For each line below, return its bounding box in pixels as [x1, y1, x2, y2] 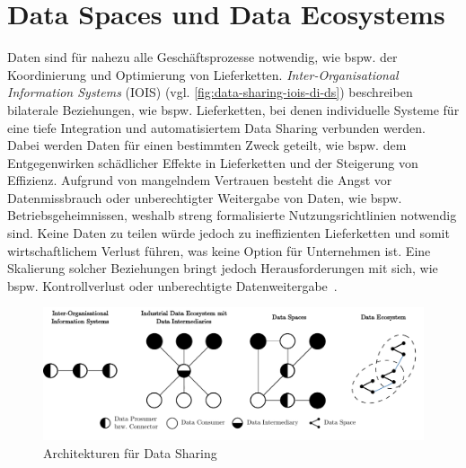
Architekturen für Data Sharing [43, 443, 217, 462]
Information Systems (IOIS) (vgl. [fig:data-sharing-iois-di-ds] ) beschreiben [7, 83, 413, 102]
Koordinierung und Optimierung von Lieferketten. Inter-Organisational [7, 65, 399, 84]
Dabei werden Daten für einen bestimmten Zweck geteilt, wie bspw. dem [7, 136, 407, 155]
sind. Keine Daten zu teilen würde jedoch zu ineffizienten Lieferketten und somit [7, 224, 450, 243]
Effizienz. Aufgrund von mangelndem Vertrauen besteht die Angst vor [7, 171, 392, 190]
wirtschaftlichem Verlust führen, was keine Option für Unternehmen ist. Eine [7, 241, 431, 260]
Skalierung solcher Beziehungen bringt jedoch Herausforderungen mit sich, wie [7, 259, 438, 278]
